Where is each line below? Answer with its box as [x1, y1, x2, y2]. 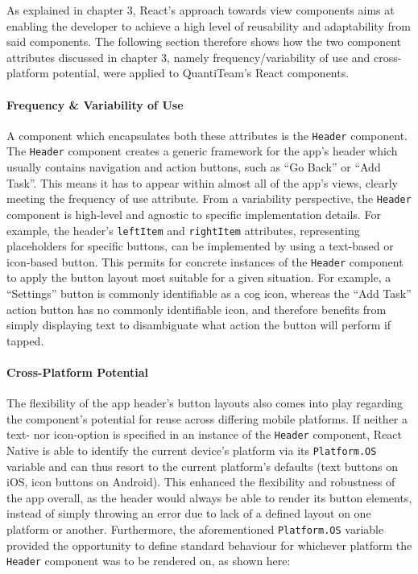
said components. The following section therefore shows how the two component [6, 33, 402, 50]
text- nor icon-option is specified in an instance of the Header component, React [6, 426, 403, 443]
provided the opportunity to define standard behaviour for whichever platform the [6, 536, 412, 553]
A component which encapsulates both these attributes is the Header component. [6, 126, 408, 143]
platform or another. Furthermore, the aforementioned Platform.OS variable [6, 521, 384, 538]
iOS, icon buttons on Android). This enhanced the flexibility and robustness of [6, 473, 395, 490]
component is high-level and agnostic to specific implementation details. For [6, 205, 381, 222]
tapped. [6, 332, 44, 349]
